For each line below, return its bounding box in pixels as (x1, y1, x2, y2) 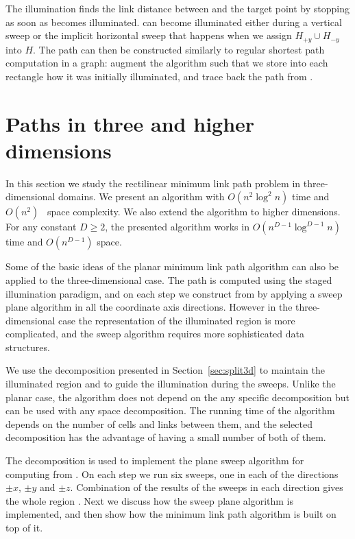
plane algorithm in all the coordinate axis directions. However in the (5, 300, 293, 314)
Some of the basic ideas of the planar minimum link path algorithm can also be (5, 259, 339, 274)
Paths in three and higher (5, 109, 255, 137)
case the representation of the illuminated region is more (58, 313, 295, 327)
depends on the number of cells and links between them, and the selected (5, 416, 313, 431)
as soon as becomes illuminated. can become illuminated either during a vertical (5, 14, 342, 29)
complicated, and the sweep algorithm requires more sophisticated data (5, 326, 305, 341)
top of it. (5, 520, 43, 535)
